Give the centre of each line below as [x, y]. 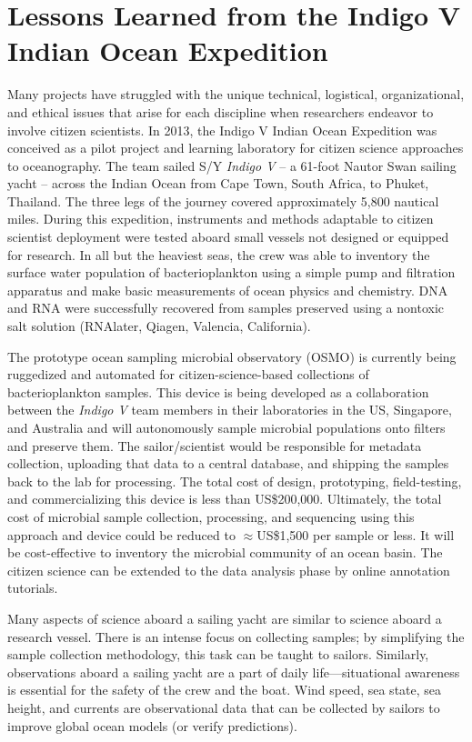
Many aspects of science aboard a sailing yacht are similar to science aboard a [225, 618]
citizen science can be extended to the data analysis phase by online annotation [229, 570]
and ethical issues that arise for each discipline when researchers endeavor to [221, 111]
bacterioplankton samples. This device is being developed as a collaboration [218, 391]
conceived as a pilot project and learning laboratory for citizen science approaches [236, 148]
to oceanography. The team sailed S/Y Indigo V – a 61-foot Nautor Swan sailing [232, 165]
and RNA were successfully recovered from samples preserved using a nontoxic [226, 308]
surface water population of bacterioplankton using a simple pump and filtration [231, 272]
